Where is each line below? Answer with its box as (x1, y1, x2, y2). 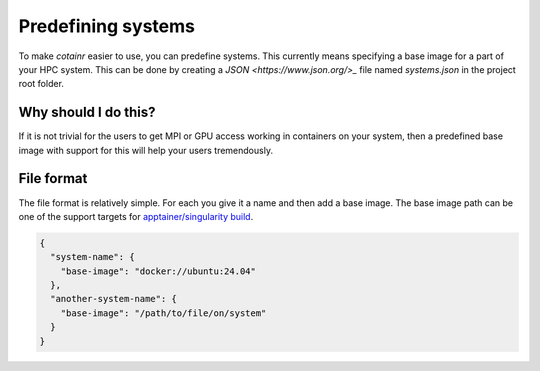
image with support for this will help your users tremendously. (18, 144, 274, 156)
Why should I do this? (18, 104, 156, 121)
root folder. (18, 78, 65, 90)
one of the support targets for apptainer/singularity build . (18, 210, 254, 222)
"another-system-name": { (50, 293, 177, 305)
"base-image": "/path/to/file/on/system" (60, 307, 267, 319)
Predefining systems (18, 15, 195, 37)
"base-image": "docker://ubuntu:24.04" (60, 265, 257, 277)
